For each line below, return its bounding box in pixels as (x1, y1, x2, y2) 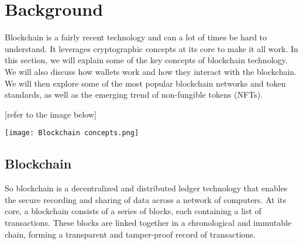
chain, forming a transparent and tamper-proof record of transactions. (5, 228, 256, 240)
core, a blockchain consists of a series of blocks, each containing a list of (5, 205, 261, 217)
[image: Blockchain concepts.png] (5, 129, 139, 138)
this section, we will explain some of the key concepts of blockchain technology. (5, 54, 288, 66)
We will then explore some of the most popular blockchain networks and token (5, 77, 286, 89)
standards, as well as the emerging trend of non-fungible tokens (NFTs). (5, 88, 263, 101)
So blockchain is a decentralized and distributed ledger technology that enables (5, 182, 288, 194)
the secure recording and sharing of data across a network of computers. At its (5, 193, 286, 205)
